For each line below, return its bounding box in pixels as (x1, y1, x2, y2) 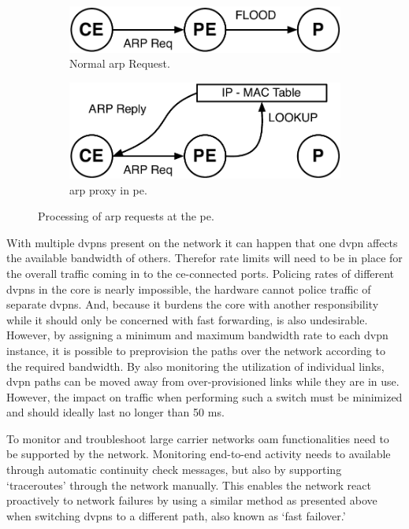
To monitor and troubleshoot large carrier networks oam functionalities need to (6, 430, 389, 446)
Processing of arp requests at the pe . (38, 208, 214, 224)
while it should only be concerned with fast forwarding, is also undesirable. (6, 311, 368, 327)
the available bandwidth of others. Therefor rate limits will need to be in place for (6, 250, 403, 266)
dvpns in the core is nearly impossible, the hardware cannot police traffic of (6, 280, 371, 297)
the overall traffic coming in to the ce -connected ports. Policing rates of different (6, 264, 395, 281)
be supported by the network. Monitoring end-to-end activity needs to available (6, 446, 391, 462)
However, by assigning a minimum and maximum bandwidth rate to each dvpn (6, 327, 389, 343)
